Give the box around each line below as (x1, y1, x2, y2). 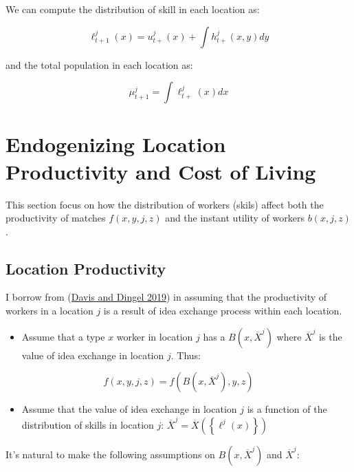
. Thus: (170, 347, 201, 362)
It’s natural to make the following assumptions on (5, 447, 215, 461)
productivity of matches (5, 211, 106, 225)
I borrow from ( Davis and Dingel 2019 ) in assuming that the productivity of (5, 290, 327, 304)
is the (319, 329, 342, 343)
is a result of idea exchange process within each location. (103, 303, 342, 318)
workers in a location (5, 303, 93, 318)
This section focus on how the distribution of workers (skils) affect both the (5, 197, 324, 211)
